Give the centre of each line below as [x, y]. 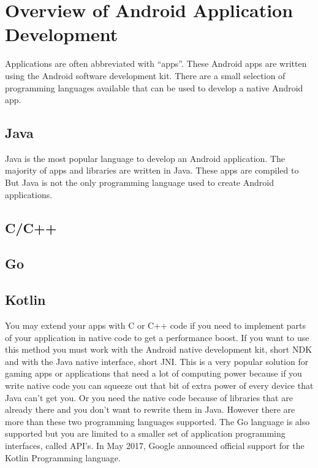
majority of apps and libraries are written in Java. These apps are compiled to [152, 170]
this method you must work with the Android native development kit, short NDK [159, 349]
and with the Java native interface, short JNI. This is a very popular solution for [157, 361]
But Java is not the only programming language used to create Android [139, 182]
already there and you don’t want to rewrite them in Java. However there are [150, 409]
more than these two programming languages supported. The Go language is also [157, 421]
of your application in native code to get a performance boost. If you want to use [157, 337]
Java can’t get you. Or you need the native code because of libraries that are [149, 397]
